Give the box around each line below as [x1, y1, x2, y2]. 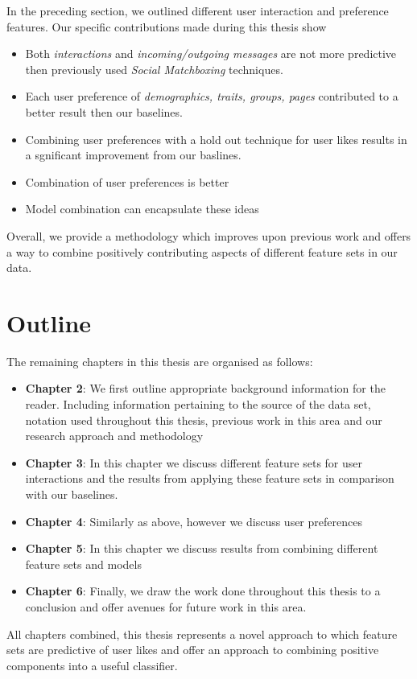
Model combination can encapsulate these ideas [25, 200, 259, 217]
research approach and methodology [25, 427, 204, 444]
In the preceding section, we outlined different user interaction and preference [6, 2, 389, 19]
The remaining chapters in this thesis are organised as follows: [6, 352, 313, 369]
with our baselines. [25, 486, 118, 502]
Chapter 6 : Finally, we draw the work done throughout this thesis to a [25, 582, 381, 599]
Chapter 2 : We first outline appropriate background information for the [25, 380, 386, 397]
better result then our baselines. [25, 103, 183, 120]
